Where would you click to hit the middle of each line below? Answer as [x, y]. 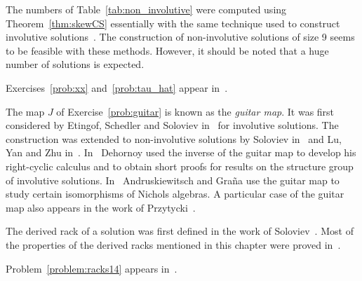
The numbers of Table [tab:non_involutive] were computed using [146, 9]
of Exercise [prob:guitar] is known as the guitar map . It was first [195, 111]
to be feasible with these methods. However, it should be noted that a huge [167, 50]
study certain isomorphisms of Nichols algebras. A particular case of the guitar [175, 194]
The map [25, 111]
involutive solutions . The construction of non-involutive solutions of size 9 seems [180, 37]
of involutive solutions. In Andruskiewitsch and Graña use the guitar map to [173, 180]
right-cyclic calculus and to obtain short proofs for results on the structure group [180, 166]
